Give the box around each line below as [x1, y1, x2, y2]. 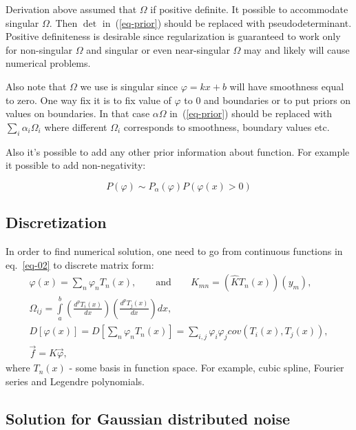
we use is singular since [80, 79, 178, 93]
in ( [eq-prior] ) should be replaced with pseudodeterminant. [102, 15, 352, 30]
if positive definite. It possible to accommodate [150, 2, 348, 16]
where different [44, 119, 107, 134]
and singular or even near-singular [86, 42, 230, 57]
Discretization [6, 212, 107, 233]
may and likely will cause [244, 42, 350, 57]
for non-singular [6, 42, 73, 57]
